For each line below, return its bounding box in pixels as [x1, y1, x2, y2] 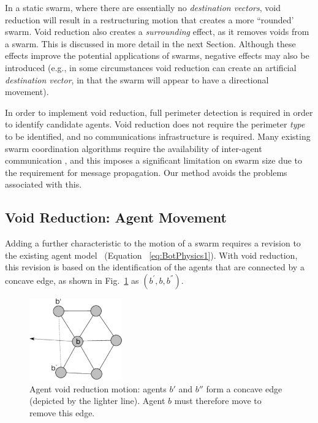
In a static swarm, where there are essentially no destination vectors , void [5, 1, 281, 13]
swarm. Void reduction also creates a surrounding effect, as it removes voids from [5, 25, 309, 38]
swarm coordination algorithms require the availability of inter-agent [5, 142, 262, 154]
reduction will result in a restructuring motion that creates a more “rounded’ [5, 13, 294, 26]
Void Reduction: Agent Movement [5, 208, 227, 227]
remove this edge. [29, 406, 95, 419]
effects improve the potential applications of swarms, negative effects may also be [5, 49, 309, 62]
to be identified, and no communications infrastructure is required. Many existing [5, 129, 311, 142]
